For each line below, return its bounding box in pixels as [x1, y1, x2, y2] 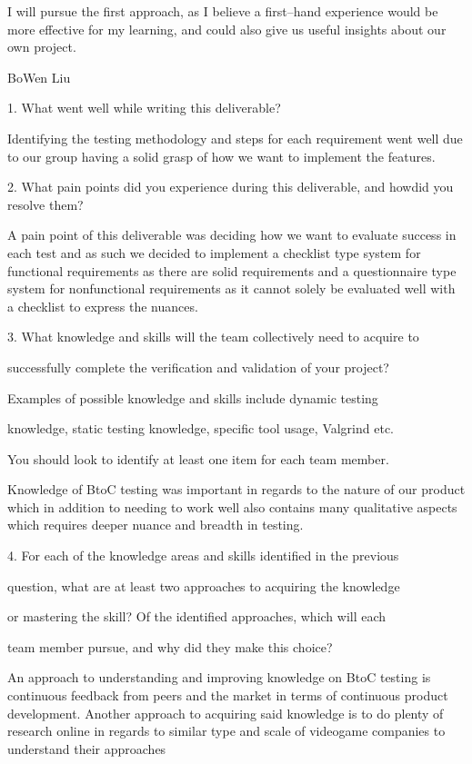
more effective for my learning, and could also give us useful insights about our [7, 19, 447, 38]
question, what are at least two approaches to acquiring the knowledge [7, 576, 400, 595]
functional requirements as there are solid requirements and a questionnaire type [7, 261, 457, 280]
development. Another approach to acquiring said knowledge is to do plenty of [7, 703, 444, 722]
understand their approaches [7, 739, 166, 758]
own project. [7, 37, 76, 56]
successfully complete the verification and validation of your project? [7, 357, 389, 376]
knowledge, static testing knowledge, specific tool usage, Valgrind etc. [7, 419, 394, 438]
